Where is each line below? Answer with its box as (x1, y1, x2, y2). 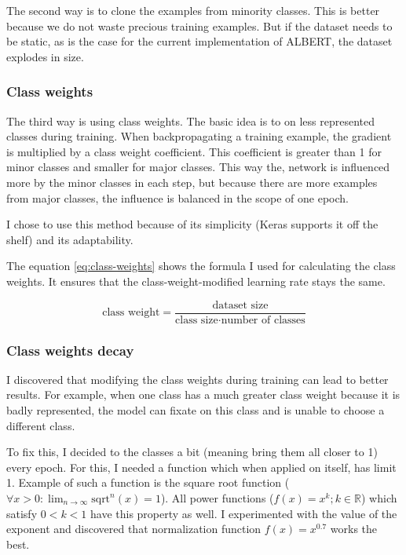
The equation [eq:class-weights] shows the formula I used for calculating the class (6, 257, 396, 274)
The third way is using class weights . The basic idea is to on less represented (6, 112, 375, 129)
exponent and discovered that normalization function (6, 520, 262, 537)
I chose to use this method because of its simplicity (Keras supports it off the (6, 216, 379, 232)
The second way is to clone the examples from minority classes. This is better (6, 2, 380, 18)
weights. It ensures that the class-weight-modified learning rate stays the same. (6, 272, 386, 289)
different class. (6, 417, 75, 433)
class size (175, 314, 218, 326)
